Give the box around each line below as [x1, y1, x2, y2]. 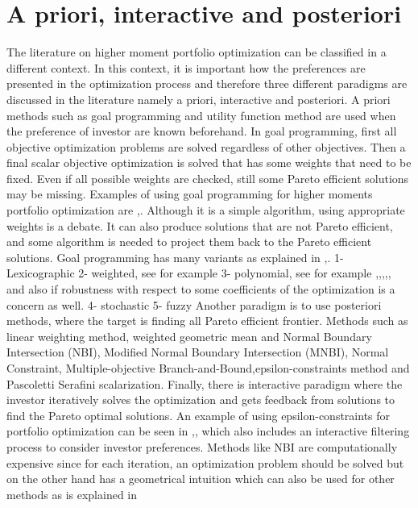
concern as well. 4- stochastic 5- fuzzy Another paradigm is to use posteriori [6, 296, 382, 313]
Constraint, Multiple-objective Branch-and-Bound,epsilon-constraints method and [6, 360, 410, 376]
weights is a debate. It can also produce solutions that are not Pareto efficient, [6, 217, 393, 234]
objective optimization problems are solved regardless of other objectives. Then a [6, 138, 406, 155]
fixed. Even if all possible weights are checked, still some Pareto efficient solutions [6, 169, 409, 186]
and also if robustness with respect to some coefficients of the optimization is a [6, 281, 395, 298]
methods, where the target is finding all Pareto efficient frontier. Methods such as [6, 312, 408, 329]
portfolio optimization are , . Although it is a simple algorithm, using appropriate [6, 202, 405, 219]
